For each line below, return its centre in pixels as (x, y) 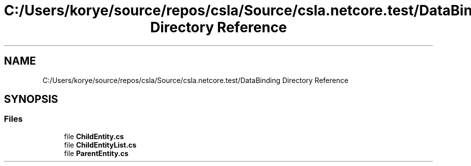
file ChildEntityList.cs (100, 145)
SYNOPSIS (31, 99)
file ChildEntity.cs (94, 136)
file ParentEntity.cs (96, 153)
